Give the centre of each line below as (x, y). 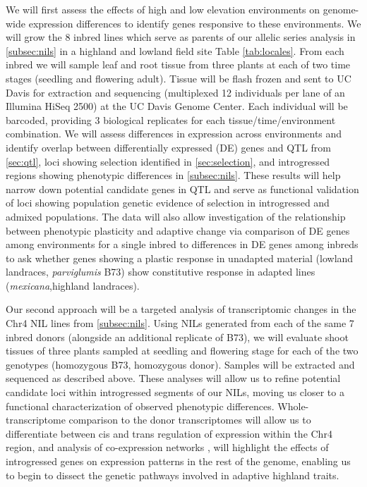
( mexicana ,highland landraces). (73, 285)
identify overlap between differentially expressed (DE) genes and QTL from (169, 147)
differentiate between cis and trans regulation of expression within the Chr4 (169, 433)
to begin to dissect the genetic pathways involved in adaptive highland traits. (173, 475)
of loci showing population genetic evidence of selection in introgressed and (168, 203)
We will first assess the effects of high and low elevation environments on (163, 9)
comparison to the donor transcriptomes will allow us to (190, 420)
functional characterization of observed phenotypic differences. (140, 406)
